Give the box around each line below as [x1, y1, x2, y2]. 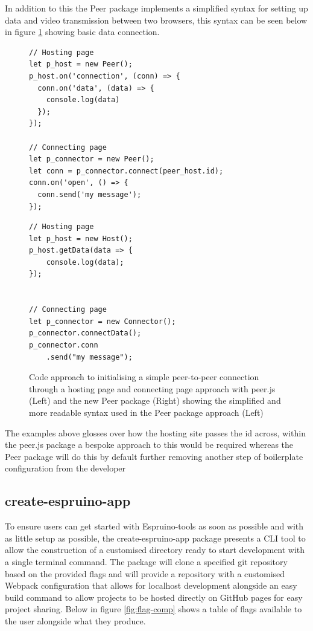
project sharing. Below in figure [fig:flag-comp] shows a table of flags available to [5, 603, 302, 615]
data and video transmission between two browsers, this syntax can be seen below [5, 13, 308, 26]
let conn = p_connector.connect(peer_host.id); [29, 166, 224, 175]
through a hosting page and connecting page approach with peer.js [29, 382, 276, 395]
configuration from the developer [5, 462, 126, 474]
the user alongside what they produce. [5, 614, 146, 627]
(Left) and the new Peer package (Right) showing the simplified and [29, 394, 281, 407]
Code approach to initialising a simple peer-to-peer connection [29, 371, 259, 383]
